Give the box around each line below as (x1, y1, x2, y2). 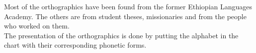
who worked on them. (4, 21, 70, 31)
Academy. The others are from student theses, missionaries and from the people (4, 11, 247, 21)
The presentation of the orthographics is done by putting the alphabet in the (4, 30, 239, 40)
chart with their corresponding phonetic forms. (4, 40, 147, 50)
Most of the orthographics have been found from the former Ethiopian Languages (4, 1, 253, 11)
